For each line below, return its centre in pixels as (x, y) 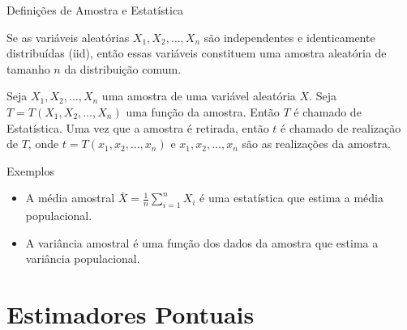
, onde (43, 144)
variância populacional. (83, 258)
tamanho (28, 68)
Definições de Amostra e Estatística (95, 10)
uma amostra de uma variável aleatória (199, 96)
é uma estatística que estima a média (291, 198)
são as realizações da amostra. (316, 144)
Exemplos (30, 170)
